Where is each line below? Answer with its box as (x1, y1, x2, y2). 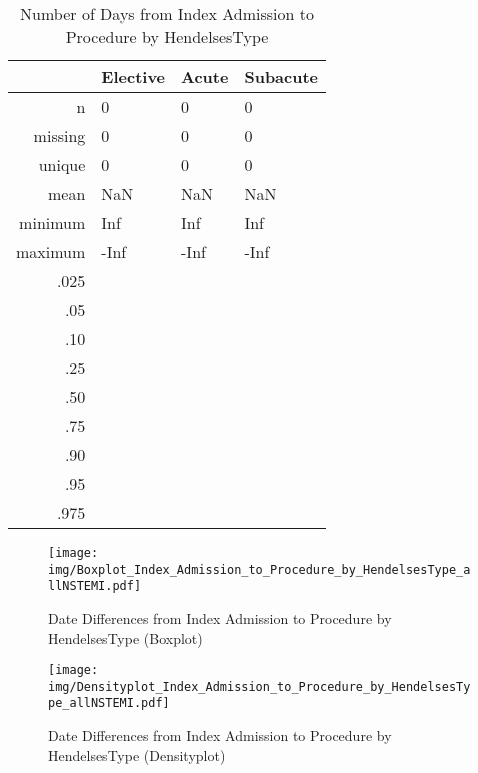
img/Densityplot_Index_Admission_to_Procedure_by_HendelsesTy (48, 679, 471, 694)
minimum (19, 211, 86, 234)
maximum (16, 240, 86, 263)
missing (33, 124, 86, 147)
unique (38, 153, 86, 176)
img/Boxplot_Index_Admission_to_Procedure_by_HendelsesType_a (48, 562, 471, 577)
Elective (101, 65, 166, 88)
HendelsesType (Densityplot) (48, 744, 226, 765)
